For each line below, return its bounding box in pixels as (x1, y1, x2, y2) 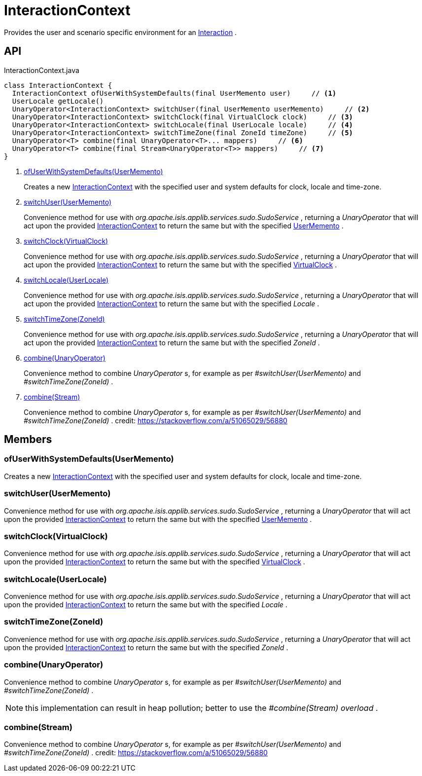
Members (4, 433, 52, 446)
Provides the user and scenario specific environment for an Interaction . (4, 28, 237, 37)
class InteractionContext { (4, 81, 112, 89)
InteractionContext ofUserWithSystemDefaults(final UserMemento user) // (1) (12, 89, 337, 97)
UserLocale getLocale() (12, 97, 104, 105)
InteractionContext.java (4, 66, 79, 74)
